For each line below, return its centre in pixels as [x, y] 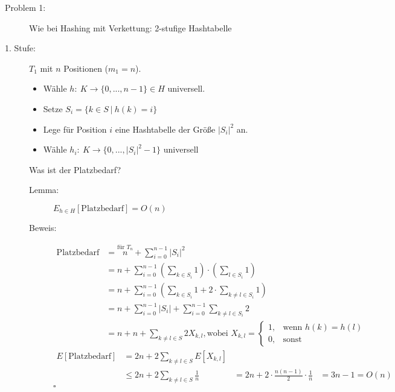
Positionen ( [86, 68]
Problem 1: [25, 7]
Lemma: [44, 190]
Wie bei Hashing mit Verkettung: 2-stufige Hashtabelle [130, 27]
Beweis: [43, 228]
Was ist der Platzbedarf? [75, 169]
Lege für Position [75, 129]
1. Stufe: [20, 48]
